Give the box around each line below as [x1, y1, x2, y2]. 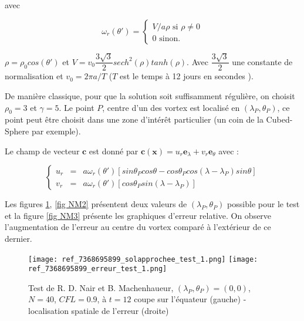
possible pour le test [227, 198, 300, 210]
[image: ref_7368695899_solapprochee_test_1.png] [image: [28, 255, 258, 263]
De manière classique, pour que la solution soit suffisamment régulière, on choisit [5, 90, 295, 102]
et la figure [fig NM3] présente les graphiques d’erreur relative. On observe [5, 209, 272, 221]
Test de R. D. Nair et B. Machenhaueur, [28, 281, 174, 293]
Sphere [5, 125, 29, 137]
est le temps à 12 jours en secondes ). [120, 70, 254, 82]
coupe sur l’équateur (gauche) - [134, 293, 246, 305]
